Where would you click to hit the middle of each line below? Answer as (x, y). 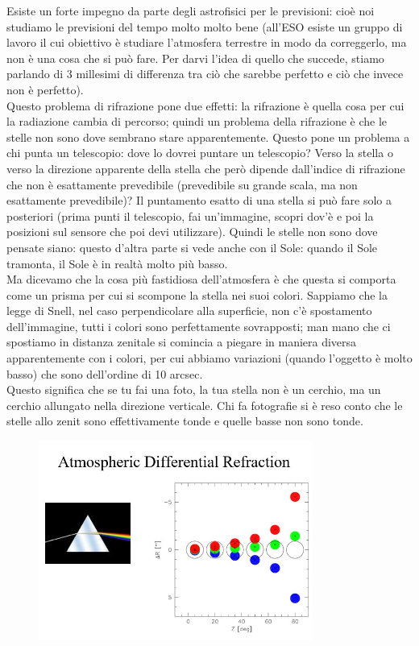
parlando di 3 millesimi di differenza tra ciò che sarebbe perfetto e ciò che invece (205, 74)
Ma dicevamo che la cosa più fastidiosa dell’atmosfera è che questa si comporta (201, 279)
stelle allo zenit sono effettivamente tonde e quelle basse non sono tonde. (185, 421)
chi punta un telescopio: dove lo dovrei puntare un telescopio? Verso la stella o (200, 153)
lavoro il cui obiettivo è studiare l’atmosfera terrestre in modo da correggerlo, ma (207, 42)
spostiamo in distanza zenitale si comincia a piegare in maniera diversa (182, 342)
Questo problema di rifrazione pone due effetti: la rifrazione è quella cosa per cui (205, 105)
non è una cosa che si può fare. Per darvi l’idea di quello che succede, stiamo (195, 58)
